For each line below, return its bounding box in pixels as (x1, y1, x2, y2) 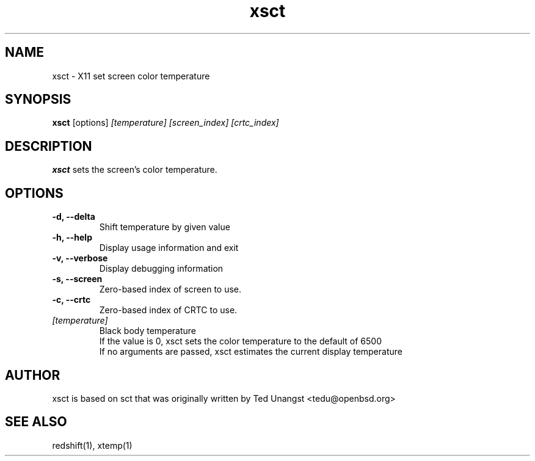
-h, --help (52, 232, 92, 243)
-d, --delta (52, 211, 95, 222)
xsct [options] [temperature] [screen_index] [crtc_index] (52, 117, 279, 128)
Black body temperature (99, 325, 197, 336)
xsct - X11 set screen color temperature (52, 70, 210, 81)
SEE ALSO (5, 414, 67, 430)
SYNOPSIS (5, 92, 71, 107)
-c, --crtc (52, 294, 91, 305)
